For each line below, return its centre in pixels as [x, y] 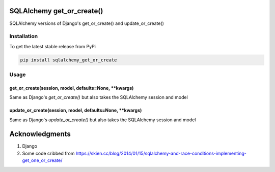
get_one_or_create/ [42, 160]
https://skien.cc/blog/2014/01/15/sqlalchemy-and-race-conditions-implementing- [161, 153]
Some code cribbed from [48, 153]
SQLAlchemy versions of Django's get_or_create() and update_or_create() [87, 23]
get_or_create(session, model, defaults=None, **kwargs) [72, 88]
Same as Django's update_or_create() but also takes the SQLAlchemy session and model [103, 120]
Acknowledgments [40, 134]
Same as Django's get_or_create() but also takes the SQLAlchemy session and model [99, 97]
